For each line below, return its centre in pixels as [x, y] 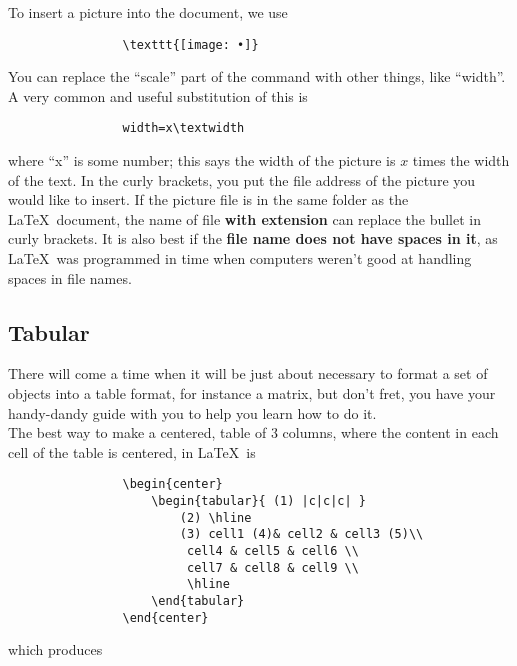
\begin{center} [172, 484]
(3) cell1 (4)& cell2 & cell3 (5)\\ [301, 534]
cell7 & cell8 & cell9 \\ [272, 567]
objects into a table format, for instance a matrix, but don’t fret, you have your [252, 393]
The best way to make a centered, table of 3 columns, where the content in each [253, 432]
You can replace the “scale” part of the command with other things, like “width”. [257, 76]
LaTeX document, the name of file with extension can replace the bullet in [245, 218]
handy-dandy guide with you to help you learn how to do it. [192, 412]
